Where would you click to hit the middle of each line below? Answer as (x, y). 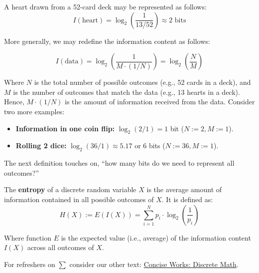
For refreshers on (30, 264)
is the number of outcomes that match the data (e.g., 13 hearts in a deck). (127, 92)
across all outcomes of (61, 247)
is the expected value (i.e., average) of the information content (156, 237)
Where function (28, 237)
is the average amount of (184, 189)
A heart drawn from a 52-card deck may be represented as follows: (105, 6)
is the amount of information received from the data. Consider (160, 102)
